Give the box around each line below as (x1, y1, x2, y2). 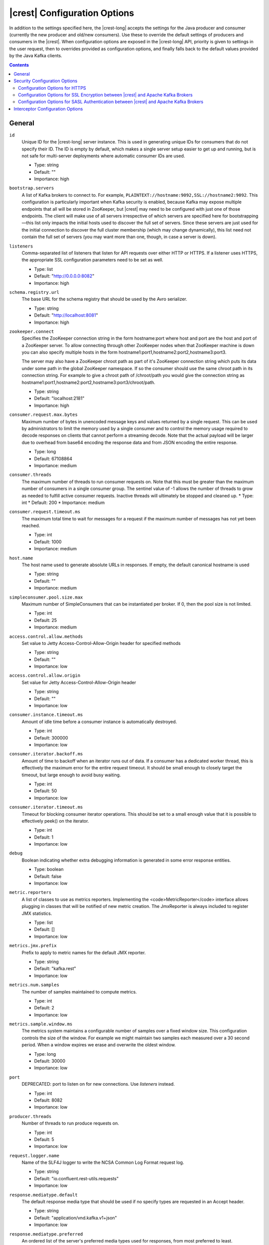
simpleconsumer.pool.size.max (9, 594, 83, 600)
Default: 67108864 (34, 456, 72, 462)
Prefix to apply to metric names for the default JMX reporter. (21, 949, 146, 956)
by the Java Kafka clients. (9, 53, 62, 59)
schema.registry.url (9, 289, 60, 295)
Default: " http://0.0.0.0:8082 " (34, 273, 95, 279)
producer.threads (9, 1114, 52, 1119)
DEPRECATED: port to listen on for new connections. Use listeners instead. (21, 1081, 175, 1087)
